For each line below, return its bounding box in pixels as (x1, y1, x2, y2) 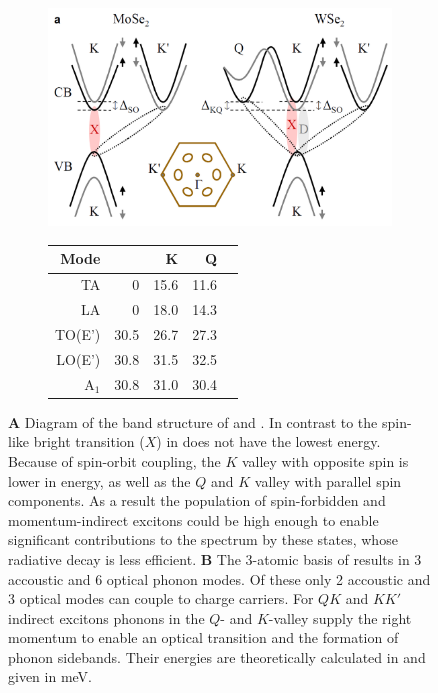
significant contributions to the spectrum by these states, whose (8, 529, 398, 550)
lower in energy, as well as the (8, 470, 191, 491)
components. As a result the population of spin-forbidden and (8, 490, 386, 511)
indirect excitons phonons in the (8, 607, 205, 628)
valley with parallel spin (254, 470, 402, 491)
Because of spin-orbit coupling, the (8, 450, 221, 471)
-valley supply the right (268, 607, 412, 628)
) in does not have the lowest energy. (156, 431, 381, 452)
